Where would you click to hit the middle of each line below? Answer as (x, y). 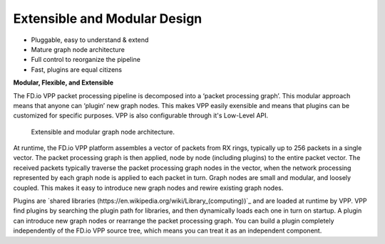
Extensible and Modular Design (108, 18)
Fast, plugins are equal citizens (77, 69)
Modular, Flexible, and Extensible (63, 83)
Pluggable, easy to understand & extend (90, 40)
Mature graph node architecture (78, 49)
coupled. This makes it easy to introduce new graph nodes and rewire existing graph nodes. (148, 188)
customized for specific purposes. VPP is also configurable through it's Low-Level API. (141, 116)
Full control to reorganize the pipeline (86, 60)
